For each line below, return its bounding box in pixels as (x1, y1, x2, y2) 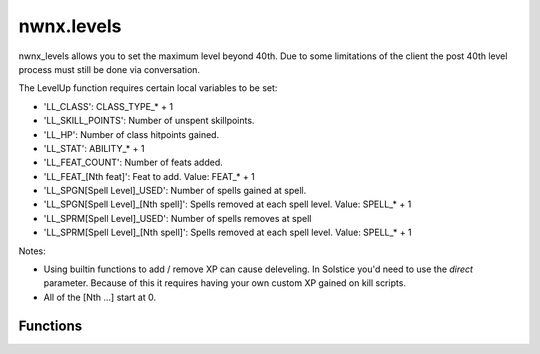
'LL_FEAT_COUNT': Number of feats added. (43, 156, 224, 169)
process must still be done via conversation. (18, 63, 200, 75)
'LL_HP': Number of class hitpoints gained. (43, 128, 220, 140)
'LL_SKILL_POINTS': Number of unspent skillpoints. (43, 115, 255, 127)
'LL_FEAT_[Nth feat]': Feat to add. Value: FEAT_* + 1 (43, 170, 255, 182)
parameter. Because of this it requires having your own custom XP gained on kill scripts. (43, 277, 407, 289)
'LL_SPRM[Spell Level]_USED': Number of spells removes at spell (43, 212, 312, 224)
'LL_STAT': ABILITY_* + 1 (43, 142, 145, 154)
